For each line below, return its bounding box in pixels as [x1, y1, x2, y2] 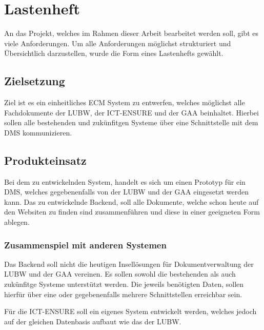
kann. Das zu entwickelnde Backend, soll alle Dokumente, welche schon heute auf [4, 196, 259, 207]
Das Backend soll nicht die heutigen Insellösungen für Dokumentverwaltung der [4, 258, 254, 269]
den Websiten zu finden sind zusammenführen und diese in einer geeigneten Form [4, 206, 260, 217]
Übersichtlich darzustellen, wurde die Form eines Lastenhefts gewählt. [4, 48, 224, 59]
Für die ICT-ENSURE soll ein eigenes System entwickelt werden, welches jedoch [4, 306, 257, 317]
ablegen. [4, 217, 30, 227]
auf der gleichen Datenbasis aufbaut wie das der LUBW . [4, 316, 181, 326]
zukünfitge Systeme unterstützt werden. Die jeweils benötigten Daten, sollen [4, 279, 244, 289]
